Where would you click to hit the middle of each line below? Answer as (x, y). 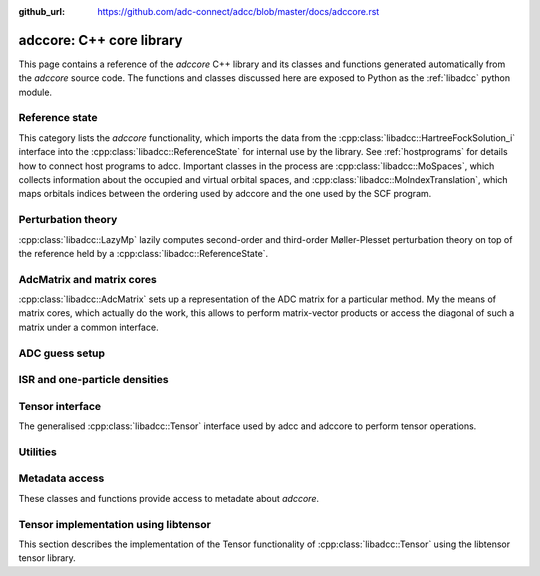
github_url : (41, 11)
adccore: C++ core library (100, 40)
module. (35, 92)
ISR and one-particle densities (93, 380)
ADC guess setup (61, 353)
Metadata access (61, 478)
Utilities (37, 452)
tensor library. (47, 558)
